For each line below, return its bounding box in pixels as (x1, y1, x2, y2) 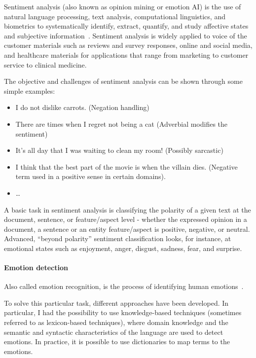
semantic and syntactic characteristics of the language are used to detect (4, 326, 223, 337)
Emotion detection (4, 262, 68, 273)
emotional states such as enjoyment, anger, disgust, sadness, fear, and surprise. (4, 243, 242, 253)
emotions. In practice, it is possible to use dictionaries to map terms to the (4, 336, 230, 347)
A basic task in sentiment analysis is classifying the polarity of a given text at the (4, 204, 251, 215)
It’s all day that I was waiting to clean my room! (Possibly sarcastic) (15, 145, 223, 155)
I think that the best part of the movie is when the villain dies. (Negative (15, 161, 238, 172)
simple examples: (4, 85, 55, 96)
